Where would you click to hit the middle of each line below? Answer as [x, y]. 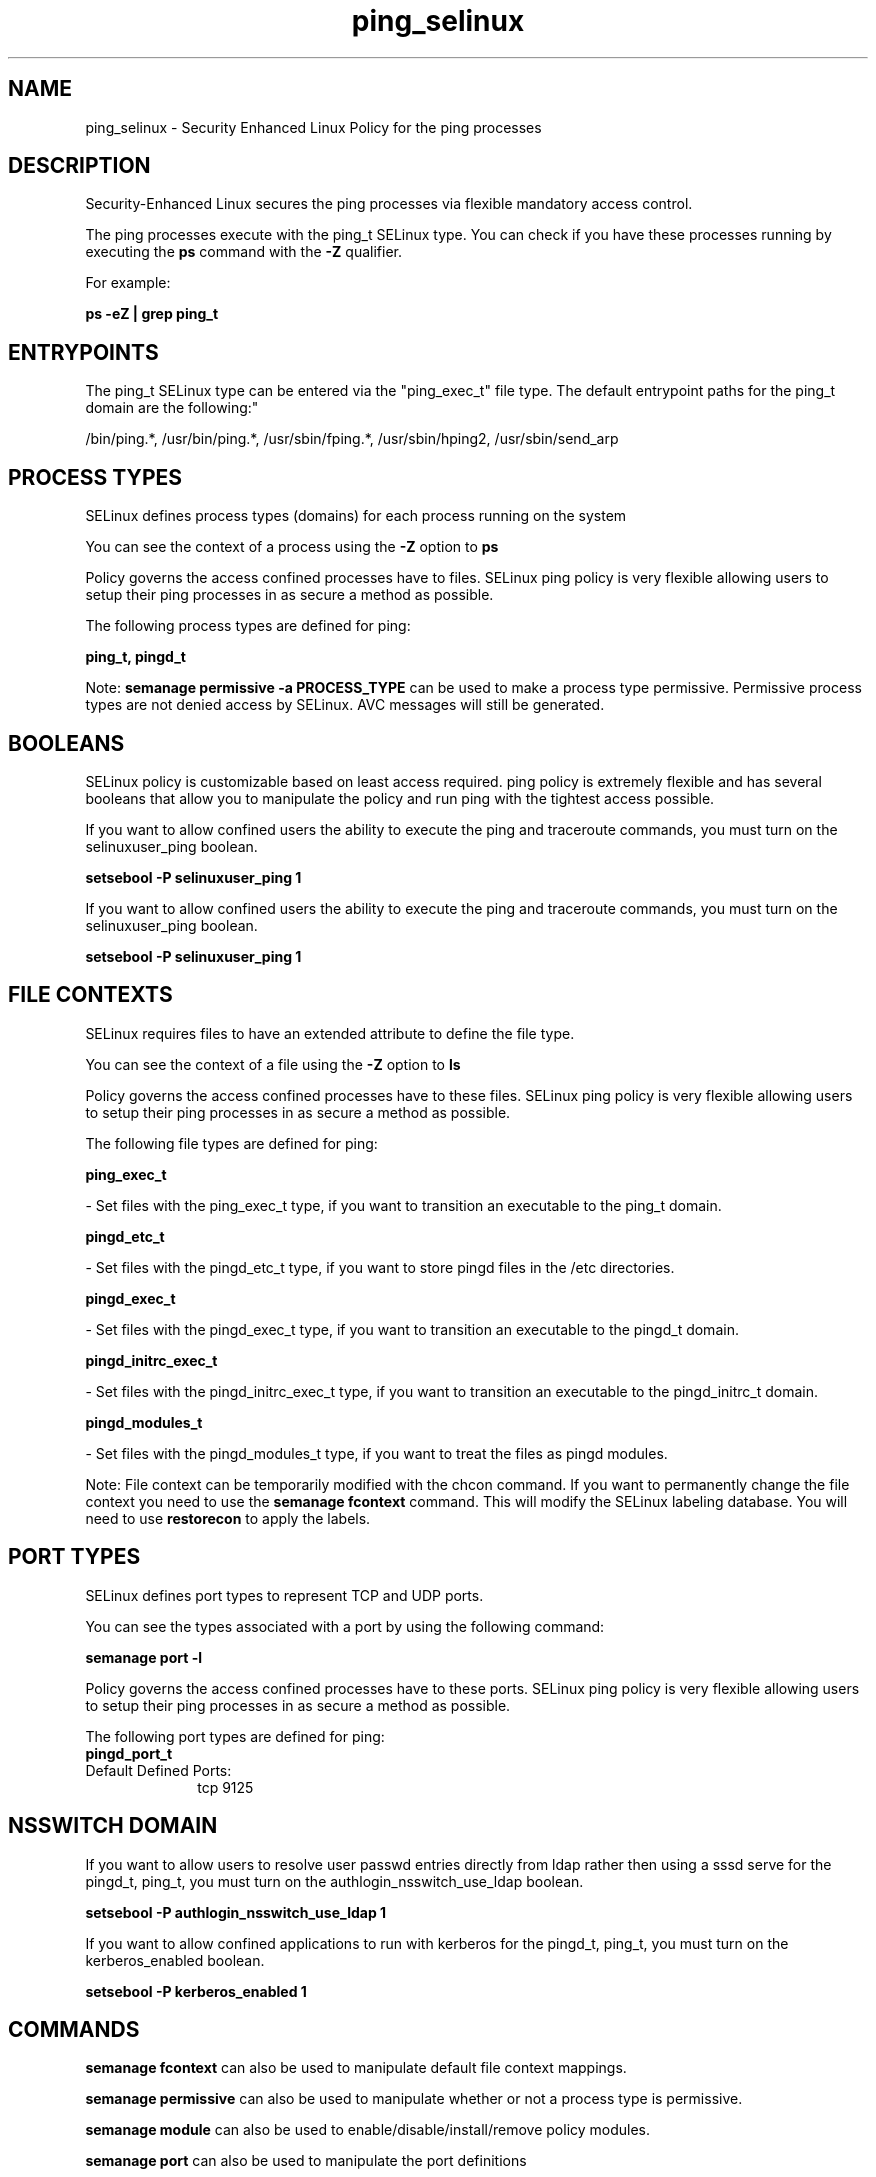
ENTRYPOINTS [83, 352]
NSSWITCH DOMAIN [113, 1826]
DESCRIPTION [79, 166]
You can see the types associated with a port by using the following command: [345, 1626]
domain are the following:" [172, 408]
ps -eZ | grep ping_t [152, 314]
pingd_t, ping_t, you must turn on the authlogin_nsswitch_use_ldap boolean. [334, 1881]
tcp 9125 [225, 1787]
